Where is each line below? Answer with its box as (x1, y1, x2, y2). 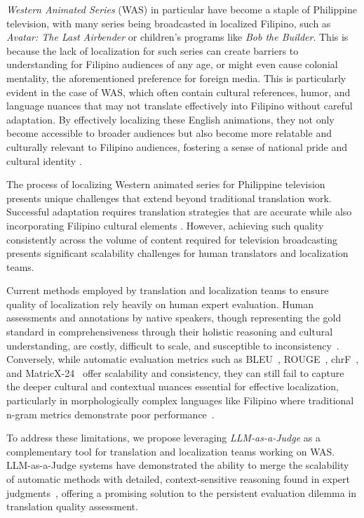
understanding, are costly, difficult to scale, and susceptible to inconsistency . (6, 338, 339, 352)
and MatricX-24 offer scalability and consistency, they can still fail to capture (6, 365, 344, 380)
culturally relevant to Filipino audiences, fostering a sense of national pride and (6, 139, 348, 154)
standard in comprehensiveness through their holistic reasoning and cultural (6, 324, 333, 339)
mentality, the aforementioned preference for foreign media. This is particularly (6, 70, 346, 85)
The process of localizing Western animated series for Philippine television (6, 177, 325, 192)
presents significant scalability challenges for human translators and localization (6, 246, 349, 260)
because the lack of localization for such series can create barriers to (6, 43, 299, 58)
